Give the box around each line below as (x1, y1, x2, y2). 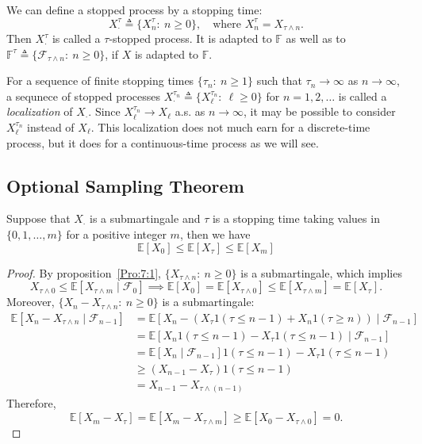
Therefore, (6, 395, 56, 411)
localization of (6, 103, 73, 120)
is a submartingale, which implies (240, 264, 402, 281)
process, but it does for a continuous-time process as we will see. (6, 134, 319, 151)
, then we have (179, 226, 251, 242)
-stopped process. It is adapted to (109, 30, 272, 47)
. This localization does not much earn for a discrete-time (90, 119, 370, 136)
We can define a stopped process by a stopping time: (6, 2, 263, 17)
